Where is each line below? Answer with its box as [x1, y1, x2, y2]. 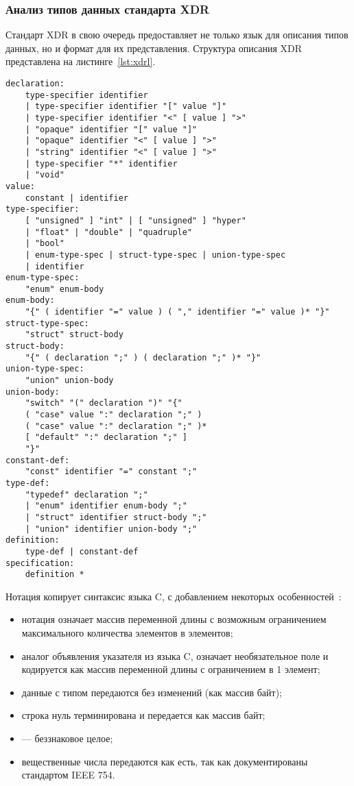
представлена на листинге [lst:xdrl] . [5, 54, 156, 69]
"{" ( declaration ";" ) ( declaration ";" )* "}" [25, 352, 261, 363]
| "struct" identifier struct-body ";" [25, 512, 207, 522]
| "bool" [25, 238, 64, 249]
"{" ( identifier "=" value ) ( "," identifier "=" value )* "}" [25, 307, 330, 317]
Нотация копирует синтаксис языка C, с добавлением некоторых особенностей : [5, 589, 342, 603]
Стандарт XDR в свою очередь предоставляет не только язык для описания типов [5, 27, 349, 42]
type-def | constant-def [25, 546, 139, 556]
